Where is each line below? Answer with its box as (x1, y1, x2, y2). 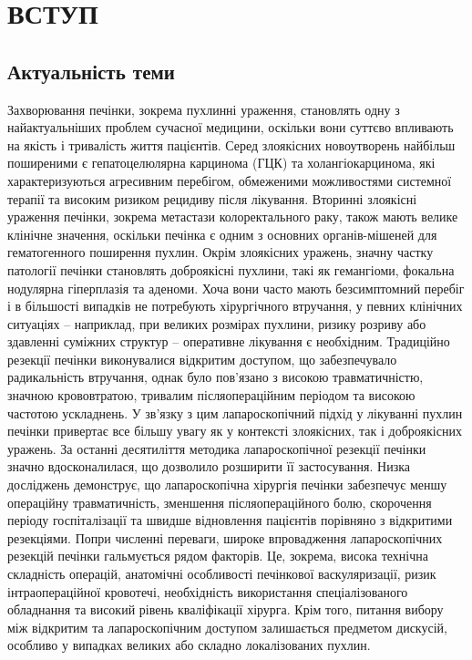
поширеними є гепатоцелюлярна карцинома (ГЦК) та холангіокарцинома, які (7, 153, 436, 172)
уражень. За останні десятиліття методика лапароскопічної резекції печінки (7, 438, 426, 458)
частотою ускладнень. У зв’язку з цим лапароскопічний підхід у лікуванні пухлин (7, 403, 463, 422)
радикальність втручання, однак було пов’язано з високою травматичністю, (7, 367, 424, 387)
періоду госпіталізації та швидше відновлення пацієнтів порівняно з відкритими (7, 510, 453, 530)
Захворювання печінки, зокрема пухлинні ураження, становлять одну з (7, 99, 400, 119)
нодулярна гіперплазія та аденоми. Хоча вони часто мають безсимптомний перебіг (7, 278, 465, 297)
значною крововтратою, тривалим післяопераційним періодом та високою (7, 386, 416, 405)
